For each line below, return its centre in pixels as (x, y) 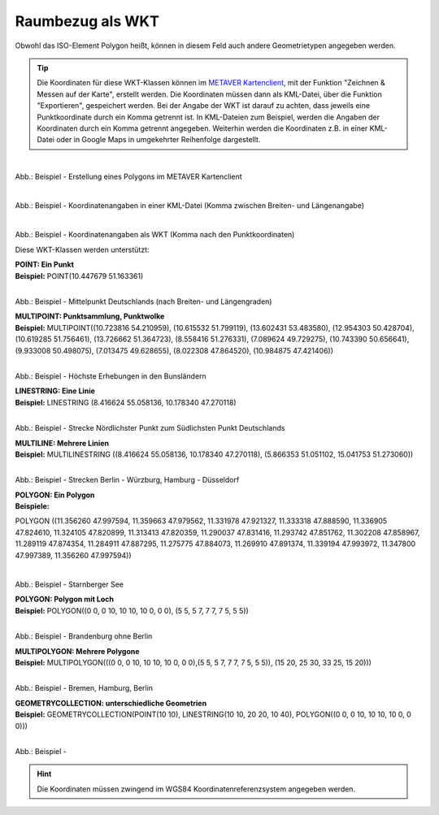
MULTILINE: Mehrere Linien (62, 443)
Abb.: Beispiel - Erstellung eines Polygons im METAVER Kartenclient (129, 176)
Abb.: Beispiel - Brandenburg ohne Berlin (84, 636)
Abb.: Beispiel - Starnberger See (70, 584)
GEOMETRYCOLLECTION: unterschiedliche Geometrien (111, 703)
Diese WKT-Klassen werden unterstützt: (82, 249)
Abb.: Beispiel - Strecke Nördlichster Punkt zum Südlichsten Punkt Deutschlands (150, 428)
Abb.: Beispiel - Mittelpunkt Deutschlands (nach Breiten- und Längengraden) (143, 301)
